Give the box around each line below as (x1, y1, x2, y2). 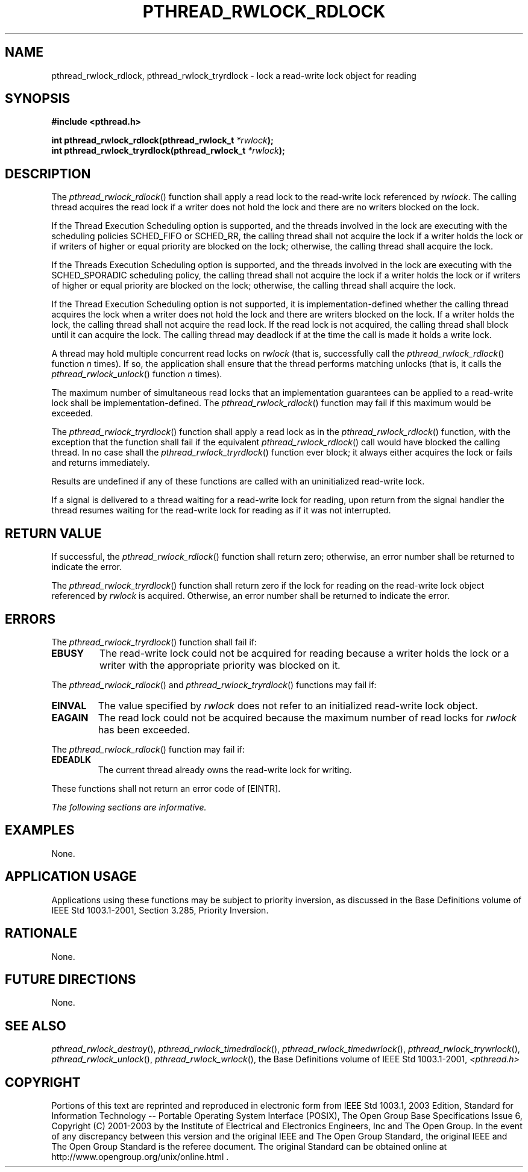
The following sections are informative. (51, 801, 207, 812)
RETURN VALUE (5, 525, 102, 541)
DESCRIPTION (5, 166, 91, 181)
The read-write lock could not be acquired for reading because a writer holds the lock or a (99, 647, 509, 659)
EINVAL (51, 699, 87, 712)
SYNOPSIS (5, 91, 71, 107)
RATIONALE (5, 926, 78, 941)
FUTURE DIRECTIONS (5, 971, 136, 987)
